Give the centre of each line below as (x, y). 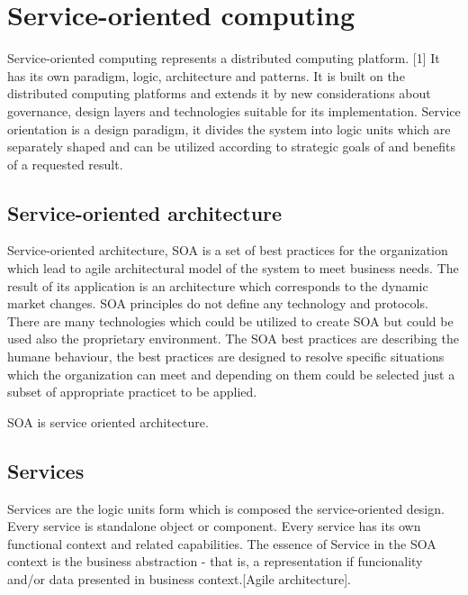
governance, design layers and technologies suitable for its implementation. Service (234, 110)
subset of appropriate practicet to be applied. (132, 392)
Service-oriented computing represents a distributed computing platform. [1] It (224, 58)
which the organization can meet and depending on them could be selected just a (231, 374)
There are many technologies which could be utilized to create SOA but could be (230, 320)
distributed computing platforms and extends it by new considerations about (219, 93)
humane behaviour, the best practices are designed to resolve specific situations (226, 357)
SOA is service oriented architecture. (108, 421)
